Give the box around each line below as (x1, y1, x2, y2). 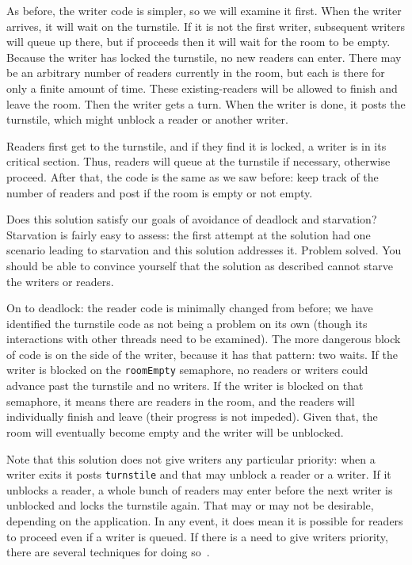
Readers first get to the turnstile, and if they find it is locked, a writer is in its (6, 137, 387, 154)
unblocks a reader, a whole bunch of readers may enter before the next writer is (6, 481, 393, 498)
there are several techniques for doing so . (6, 544, 210, 560)
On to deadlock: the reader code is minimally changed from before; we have (6, 300, 373, 316)
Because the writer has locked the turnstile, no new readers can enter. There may (6, 48, 402, 65)
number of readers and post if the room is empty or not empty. (6, 184, 313, 200)
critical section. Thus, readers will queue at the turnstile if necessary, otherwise (6, 153, 391, 170)
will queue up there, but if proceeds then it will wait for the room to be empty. (6, 33, 391, 50)
